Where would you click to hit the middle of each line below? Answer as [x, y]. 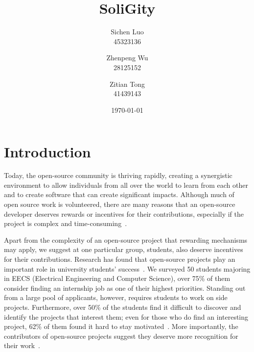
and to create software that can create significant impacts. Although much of [119, 194]
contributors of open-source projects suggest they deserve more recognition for [121, 336]
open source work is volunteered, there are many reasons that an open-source [120, 204]
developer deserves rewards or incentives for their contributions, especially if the [124, 214]
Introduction [47, 152]
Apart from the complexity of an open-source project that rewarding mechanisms [126, 239]
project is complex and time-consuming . [66, 223]
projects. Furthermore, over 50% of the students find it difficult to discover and [123, 307]
